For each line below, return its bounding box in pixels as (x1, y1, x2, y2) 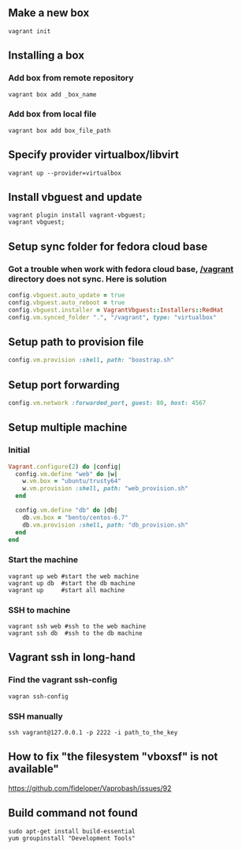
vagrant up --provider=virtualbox (8, 169, 122, 177)
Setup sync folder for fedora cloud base (8, 240, 208, 253)
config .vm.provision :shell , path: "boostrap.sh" (8, 356, 175, 365)
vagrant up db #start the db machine (8, 579, 136, 587)
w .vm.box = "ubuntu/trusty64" (22, 478, 122, 485)
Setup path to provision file (8, 335, 144, 349)
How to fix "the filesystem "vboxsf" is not (8, 750, 218, 764)
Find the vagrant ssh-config (8, 674, 118, 686)
